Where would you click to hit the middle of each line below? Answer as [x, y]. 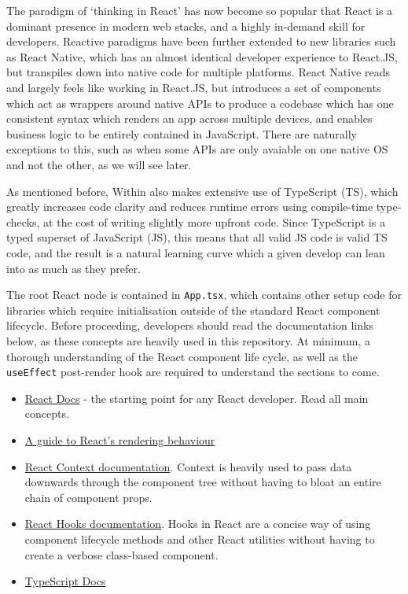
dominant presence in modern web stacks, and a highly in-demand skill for [186, 26]
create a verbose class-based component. [121, 554]
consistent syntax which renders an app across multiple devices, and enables [189, 118]
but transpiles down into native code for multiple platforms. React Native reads [198, 72]
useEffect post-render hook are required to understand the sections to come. [193, 372]
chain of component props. [88, 497]
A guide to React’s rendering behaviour [120, 439]
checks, [23, 221]
